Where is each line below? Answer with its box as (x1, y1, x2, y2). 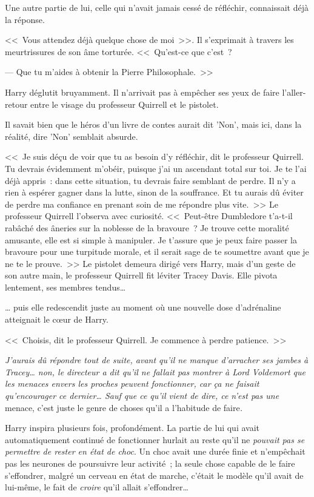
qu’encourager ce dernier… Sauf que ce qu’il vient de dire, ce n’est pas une (5, 389, 279, 402)
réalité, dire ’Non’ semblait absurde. (5, 130, 138, 142)
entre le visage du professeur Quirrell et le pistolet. (30, 97, 219, 110)
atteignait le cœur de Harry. (5, 313, 109, 326)
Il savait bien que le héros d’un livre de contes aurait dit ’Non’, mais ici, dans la (5, 118, 302, 131)
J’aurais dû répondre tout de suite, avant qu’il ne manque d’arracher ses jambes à (5, 354, 309, 366)
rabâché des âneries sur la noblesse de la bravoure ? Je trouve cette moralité (5, 221, 289, 234)
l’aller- (282, 85, 306, 98)
